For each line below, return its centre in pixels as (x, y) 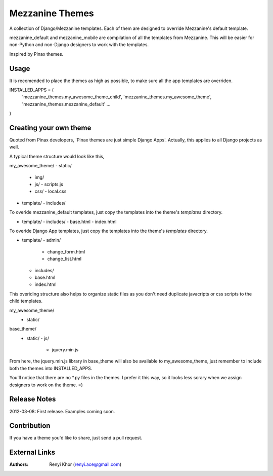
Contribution (30, 426)
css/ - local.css (51, 191)
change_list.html (64, 259)
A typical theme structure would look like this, (57, 156)
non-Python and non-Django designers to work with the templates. (79, 45)
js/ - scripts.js (49, 185)
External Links (32, 452)
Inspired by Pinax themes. (36, 54)
